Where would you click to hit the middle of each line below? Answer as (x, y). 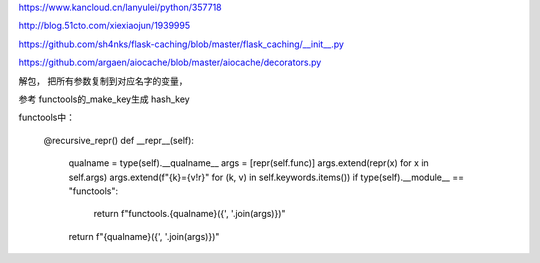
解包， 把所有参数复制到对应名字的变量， (103, 81)
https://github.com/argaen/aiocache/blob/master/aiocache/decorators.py (170, 62)
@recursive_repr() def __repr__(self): (119, 140)
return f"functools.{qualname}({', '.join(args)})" (189, 214)
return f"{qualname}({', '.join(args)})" (144, 236)
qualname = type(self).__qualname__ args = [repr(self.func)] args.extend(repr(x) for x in (248, 163)
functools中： (46, 117)
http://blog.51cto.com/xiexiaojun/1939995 (104, 26)
